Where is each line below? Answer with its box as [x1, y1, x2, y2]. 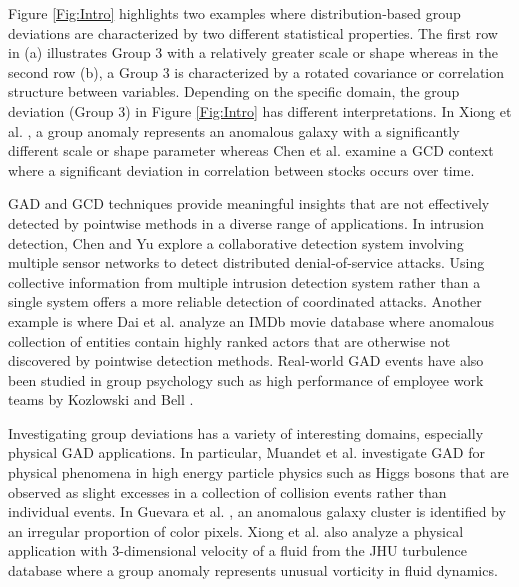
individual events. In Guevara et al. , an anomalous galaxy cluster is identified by [8, 501, 506, 522]
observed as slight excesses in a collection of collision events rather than [8, 481, 447, 502]
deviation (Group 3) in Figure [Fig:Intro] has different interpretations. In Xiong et [8, 100, 512, 121]
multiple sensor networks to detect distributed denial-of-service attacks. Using [8, 252, 485, 273]
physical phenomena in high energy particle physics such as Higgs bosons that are [8, 462, 509, 483]
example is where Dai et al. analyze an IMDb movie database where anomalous [8, 310, 494, 331]
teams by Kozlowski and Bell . [8, 389, 194, 410]
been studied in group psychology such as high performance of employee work [8, 369, 484, 390]
